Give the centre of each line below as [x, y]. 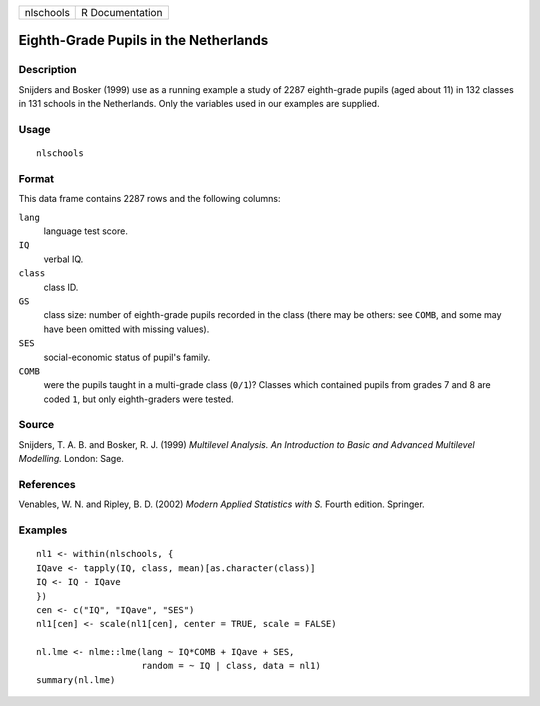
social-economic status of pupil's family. [127, 357]
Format [36, 178]
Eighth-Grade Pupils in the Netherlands [143, 40]
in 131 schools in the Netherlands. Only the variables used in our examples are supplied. [199, 104]
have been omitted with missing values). [126, 329]
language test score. [86, 231]
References [47, 485]
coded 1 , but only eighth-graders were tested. [138, 399]
